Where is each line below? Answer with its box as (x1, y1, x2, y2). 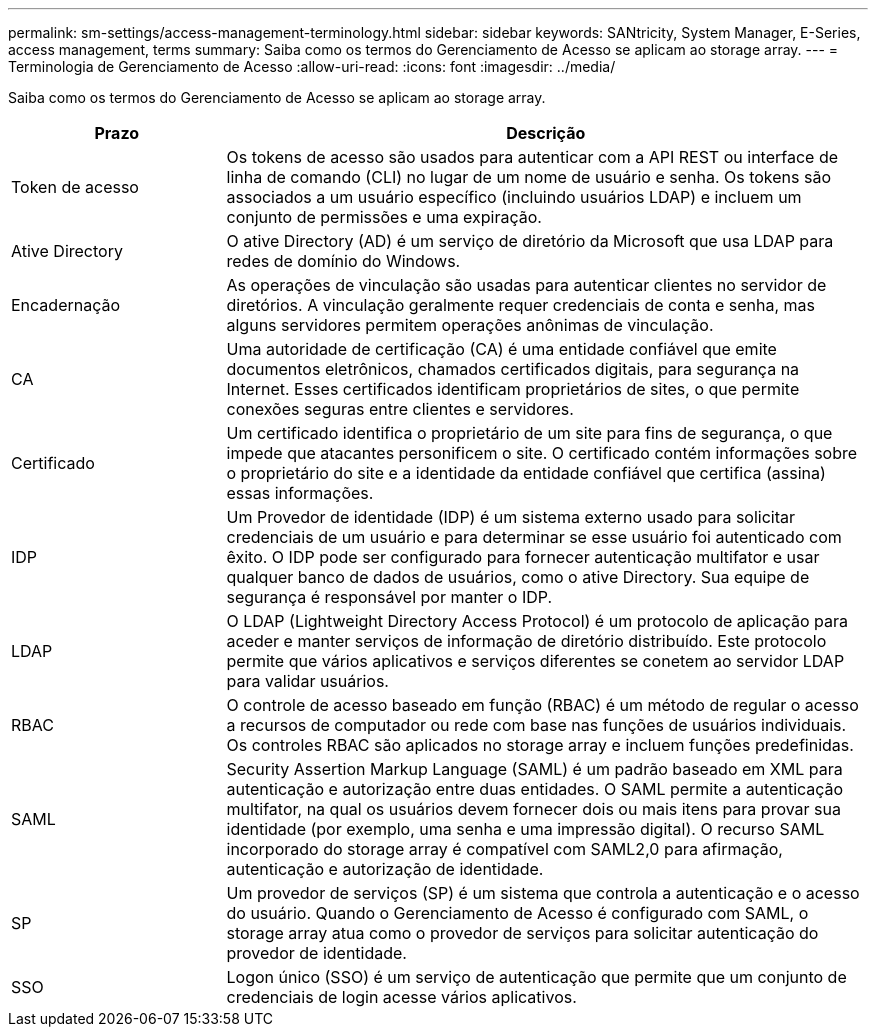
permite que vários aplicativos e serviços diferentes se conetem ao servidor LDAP (226, 651, 845, 671)
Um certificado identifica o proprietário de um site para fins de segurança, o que (226, 423, 833, 443)
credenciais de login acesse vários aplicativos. (226, 987, 577, 1007)
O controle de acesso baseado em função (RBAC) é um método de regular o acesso (226, 695, 859, 715)
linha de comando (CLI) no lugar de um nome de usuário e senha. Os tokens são (226, 167, 832, 187)
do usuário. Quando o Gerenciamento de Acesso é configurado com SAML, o (226, 903, 809, 923)
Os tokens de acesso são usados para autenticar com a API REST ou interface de (226, 147, 839, 167)
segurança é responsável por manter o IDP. (226, 587, 553, 607)
